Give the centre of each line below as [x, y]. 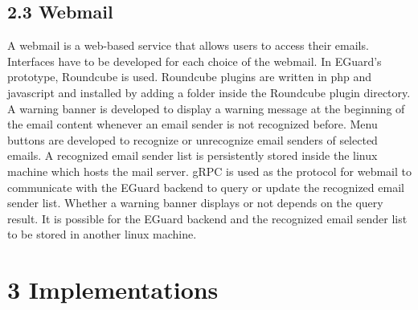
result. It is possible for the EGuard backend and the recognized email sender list [207, 218]
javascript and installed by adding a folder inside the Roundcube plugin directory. [209, 92]
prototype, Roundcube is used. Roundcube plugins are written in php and [190, 77]
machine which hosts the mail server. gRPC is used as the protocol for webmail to [210, 171]
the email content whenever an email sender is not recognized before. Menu [193, 124]
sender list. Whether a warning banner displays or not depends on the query [195, 203]
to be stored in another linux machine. [102, 234]
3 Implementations [113, 290]
